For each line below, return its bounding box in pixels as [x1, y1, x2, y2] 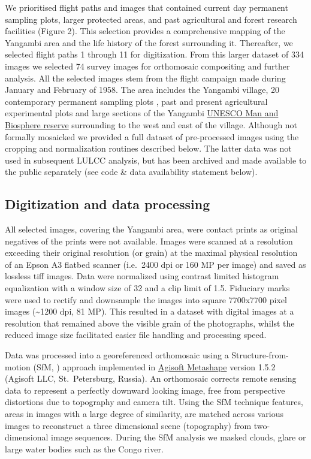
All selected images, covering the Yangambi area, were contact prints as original [5, 223, 298, 235]
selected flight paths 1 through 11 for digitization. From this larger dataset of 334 [5, 48, 304, 61]
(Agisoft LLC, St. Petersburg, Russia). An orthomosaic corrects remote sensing [5, 372, 297, 385]
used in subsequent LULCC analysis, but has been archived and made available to [5, 153, 307, 166]
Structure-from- [231, 349, 289, 361]
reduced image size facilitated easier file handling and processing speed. [5, 328, 267, 341]
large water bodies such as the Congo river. [5, 442, 164, 455]
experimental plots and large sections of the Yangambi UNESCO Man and [5, 107, 279, 119]
